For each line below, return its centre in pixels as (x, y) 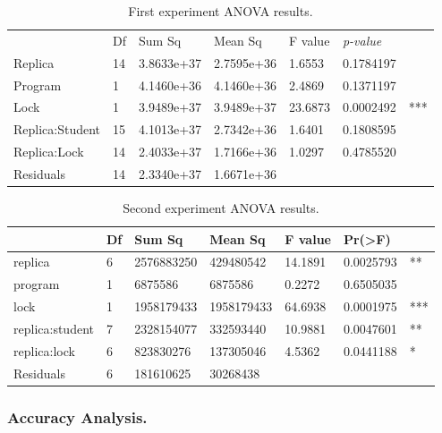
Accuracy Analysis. (77, 416)
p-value (362, 40)
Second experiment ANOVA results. (221, 208)
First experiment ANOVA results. (221, 11)
